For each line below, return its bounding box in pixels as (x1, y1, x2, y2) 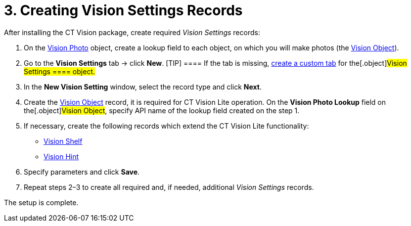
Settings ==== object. (24, 67, 95, 76)
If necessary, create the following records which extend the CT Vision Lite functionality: (24, 121, 309, 130)
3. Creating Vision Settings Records (4, 2, 243, 19)
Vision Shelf (44, 136, 83, 145)
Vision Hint (44, 152, 79, 161)
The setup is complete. (4, 198, 79, 207)
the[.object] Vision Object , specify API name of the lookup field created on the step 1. (24, 106, 300, 115)
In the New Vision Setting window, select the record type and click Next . (24, 82, 262, 91)
